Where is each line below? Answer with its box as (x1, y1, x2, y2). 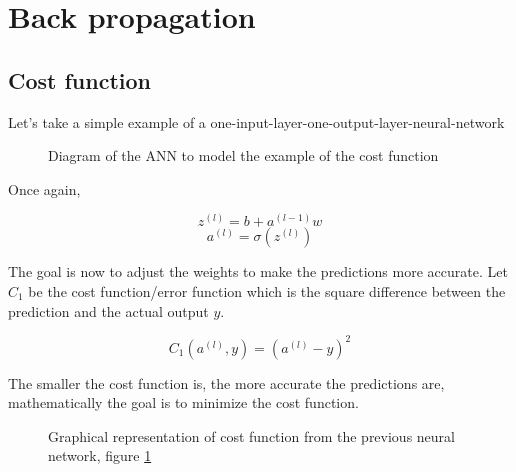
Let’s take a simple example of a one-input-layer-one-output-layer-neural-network (8, 111, 505, 132)
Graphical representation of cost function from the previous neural (48, 425, 455, 446)
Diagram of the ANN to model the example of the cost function (48, 145, 439, 166)
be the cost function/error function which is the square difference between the (28, 280, 506, 301)
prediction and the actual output (8, 300, 209, 321)
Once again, (8, 178, 81, 199)
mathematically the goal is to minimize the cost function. (8, 392, 359, 413)
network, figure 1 (48, 445, 152, 466)
